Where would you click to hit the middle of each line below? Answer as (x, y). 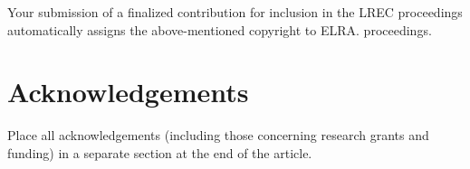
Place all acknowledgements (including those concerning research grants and (218, 135)
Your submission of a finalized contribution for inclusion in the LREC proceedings (235, 12)
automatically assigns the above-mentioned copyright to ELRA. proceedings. (220, 29)
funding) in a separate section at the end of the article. (160, 152)
